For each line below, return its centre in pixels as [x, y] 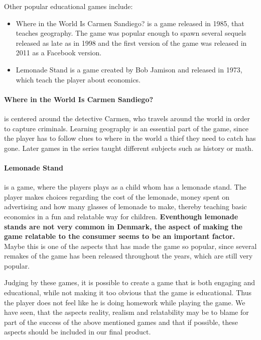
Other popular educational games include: [69, 6]
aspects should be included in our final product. [78, 332]
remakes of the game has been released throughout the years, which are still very [128, 256]
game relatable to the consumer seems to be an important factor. [120, 236]
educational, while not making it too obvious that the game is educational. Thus [128, 292]
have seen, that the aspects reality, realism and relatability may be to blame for [126, 312]
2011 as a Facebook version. [59, 53]
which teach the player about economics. [78, 79]
